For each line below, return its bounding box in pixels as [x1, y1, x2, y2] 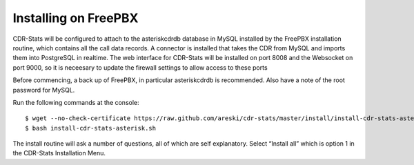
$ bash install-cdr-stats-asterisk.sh [25, 124, 157, 132]
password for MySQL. [12, 86, 75, 94]
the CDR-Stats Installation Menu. [12, 149, 106, 157]
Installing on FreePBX [12, 10, 139, 26]
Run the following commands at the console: [12, 98, 139, 106]
